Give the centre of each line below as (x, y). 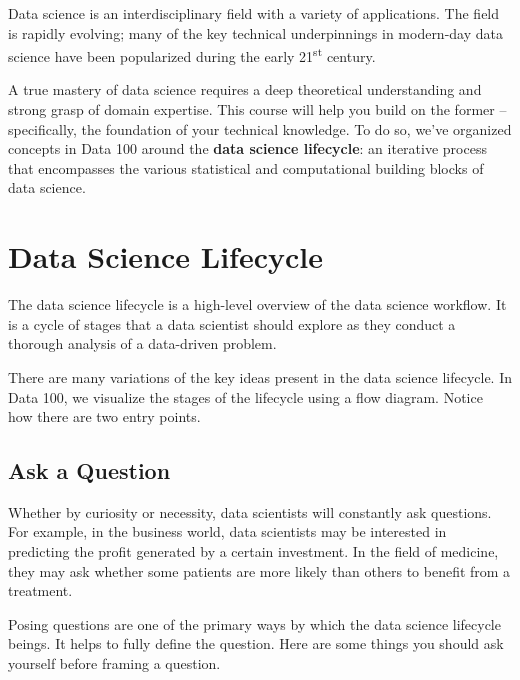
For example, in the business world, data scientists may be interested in (227, 531)
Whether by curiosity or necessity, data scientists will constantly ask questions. (250, 511)
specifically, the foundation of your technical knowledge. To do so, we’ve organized (260, 128)
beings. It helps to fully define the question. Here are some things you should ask (256, 643)
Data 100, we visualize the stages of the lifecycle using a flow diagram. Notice (245, 396)
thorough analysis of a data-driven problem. (142, 343)
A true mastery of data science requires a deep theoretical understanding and (245, 89)
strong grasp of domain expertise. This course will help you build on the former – (257, 109)
